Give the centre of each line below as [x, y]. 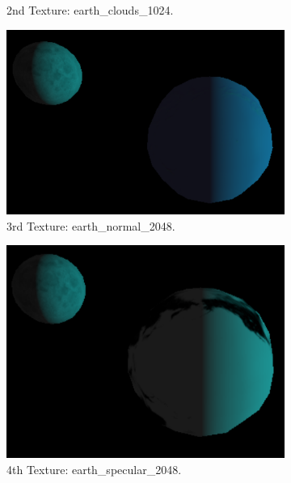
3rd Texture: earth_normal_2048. [91, 225]
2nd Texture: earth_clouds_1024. [90, 10]
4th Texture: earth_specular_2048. [94, 469]
